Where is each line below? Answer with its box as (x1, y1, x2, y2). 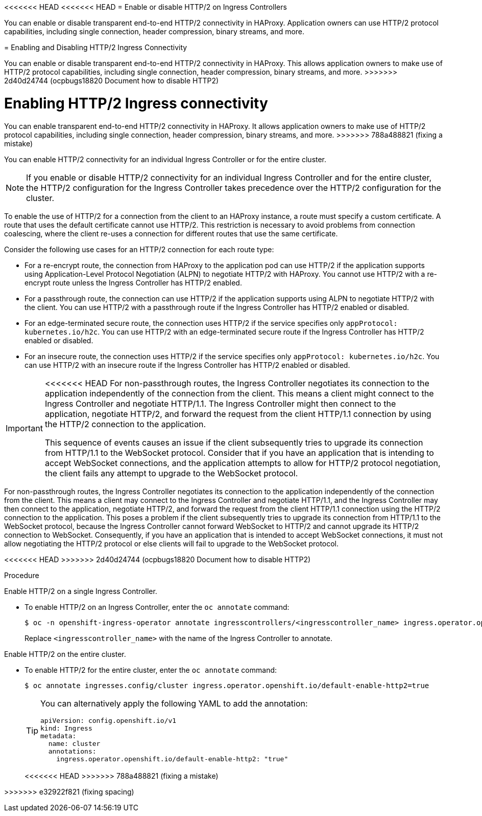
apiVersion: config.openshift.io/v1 (40, 716, 177, 724)
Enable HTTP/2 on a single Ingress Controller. (4, 586, 157, 596)
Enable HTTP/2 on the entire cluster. (4, 649, 126, 658)
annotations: (48, 747, 97, 755)
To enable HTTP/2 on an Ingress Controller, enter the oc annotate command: (25, 602, 290, 611)
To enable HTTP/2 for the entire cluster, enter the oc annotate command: (25, 665, 277, 674)
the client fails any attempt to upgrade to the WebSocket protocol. (44, 468, 298, 478)
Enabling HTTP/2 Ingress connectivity (4, 94, 268, 112)
